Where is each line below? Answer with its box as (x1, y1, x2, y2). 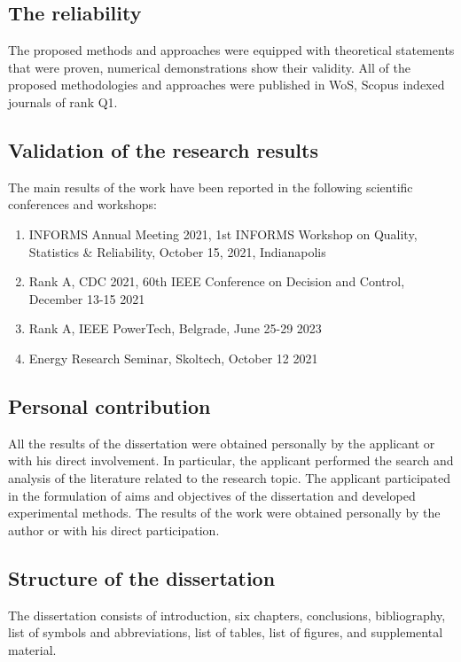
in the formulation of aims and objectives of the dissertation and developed (8, 486, 416, 504)
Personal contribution (8, 392, 211, 419)
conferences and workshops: (8, 195, 157, 214)
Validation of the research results (8, 136, 318, 163)
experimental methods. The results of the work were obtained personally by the (8, 503, 441, 522)
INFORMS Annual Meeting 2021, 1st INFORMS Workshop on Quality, (28, 224, 418, 243)
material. (8, 640, 57, 658)
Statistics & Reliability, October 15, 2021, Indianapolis (28, 242, 326, 261)
